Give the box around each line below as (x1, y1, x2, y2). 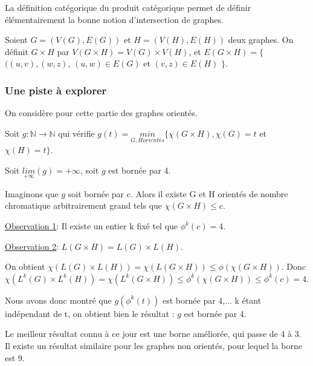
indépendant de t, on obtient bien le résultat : (5, 307, 175, 319)
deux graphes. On (228, 33, 294, 46)
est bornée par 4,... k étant (163, 293, 262, 306)
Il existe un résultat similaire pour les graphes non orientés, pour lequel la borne (5, 339, 302, 351)
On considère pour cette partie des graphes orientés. (5, 106, 198, 119)
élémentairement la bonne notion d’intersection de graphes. (5, 13, 224, 25)
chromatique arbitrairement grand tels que (5, 199, 163, 212)
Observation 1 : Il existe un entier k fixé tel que (5, 220, 178, 232)
